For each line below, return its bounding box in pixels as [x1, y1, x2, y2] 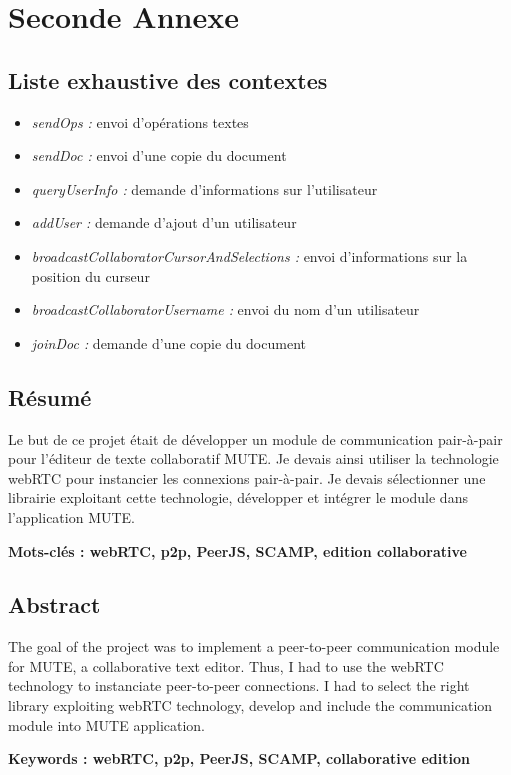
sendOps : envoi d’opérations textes [31, 111, 249, 132]
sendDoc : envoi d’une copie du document [31, 145, 287, 166]
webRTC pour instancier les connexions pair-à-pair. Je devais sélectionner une [8, 467, 486, 488]
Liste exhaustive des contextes [8, 64, 328, 95]
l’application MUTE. [8, 506, 136, 527]
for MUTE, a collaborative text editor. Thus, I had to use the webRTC [8, 655, 444, 676]
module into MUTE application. [8, 714, 206, 735]
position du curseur [31, 265, 150, 286]
